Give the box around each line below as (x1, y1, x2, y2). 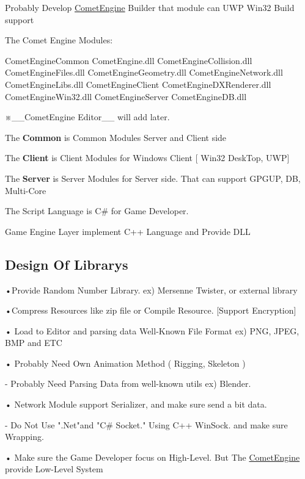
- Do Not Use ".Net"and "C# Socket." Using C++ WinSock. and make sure (5, 418, 288, 431)
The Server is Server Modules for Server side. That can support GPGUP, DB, (5, 171, 301, 184)
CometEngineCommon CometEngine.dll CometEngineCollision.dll (5, 54, 252, 67)
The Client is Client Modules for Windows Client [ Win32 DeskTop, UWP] (5, 151, 290, 164)
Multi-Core (5, 184, 46, 196)
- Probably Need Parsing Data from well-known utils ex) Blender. (5, 377, 251, 390)
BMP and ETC (5, 336, 62, 349)
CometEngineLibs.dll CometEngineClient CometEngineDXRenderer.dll (5, 77, 271, 90)
